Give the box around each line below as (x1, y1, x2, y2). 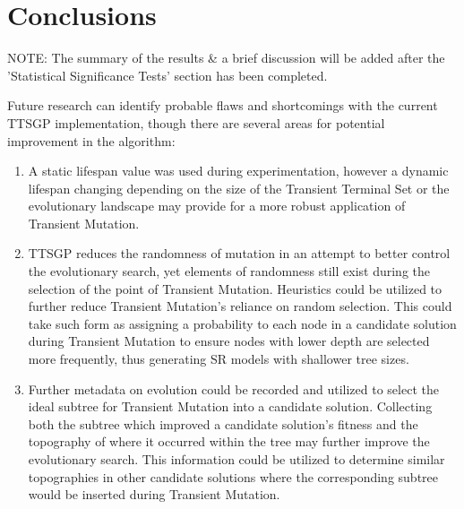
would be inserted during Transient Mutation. (28, 485, 280, 504)
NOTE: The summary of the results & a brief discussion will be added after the (7, 48, 445, 67)
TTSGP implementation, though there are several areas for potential (7, 113, 385, 132)
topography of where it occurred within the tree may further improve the (28, 432, 430, 451)
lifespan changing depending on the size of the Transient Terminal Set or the (28, 178, 450, 197)
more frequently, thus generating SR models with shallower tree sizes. (28, 349, 409, 368)
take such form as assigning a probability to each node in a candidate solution (28, 314, 457, 332)
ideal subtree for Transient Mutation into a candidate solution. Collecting (28, 397, 433, 416)
